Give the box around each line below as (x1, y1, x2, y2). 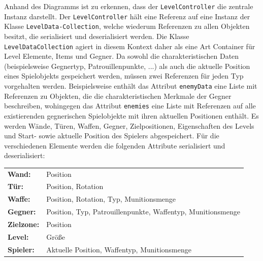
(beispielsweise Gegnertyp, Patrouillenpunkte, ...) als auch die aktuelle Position (4, 60, 250, 71)
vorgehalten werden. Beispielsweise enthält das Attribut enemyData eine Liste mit (4, 81, 257, 91)
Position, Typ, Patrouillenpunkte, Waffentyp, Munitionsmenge (46, 206, 240, 217)
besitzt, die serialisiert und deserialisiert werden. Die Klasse (4, 30, 189, 41)
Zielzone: (8, 219, 40, 229)
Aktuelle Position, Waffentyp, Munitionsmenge (46, 244, 191, 254)
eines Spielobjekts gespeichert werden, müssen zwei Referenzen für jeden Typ (4, 70, 244, 81)
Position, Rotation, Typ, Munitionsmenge (46, 194, 176, 204)
